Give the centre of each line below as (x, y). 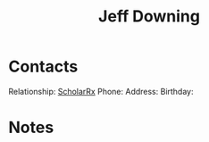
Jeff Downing (149, 17)
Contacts (43, 67)
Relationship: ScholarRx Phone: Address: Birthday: (101, 91)
